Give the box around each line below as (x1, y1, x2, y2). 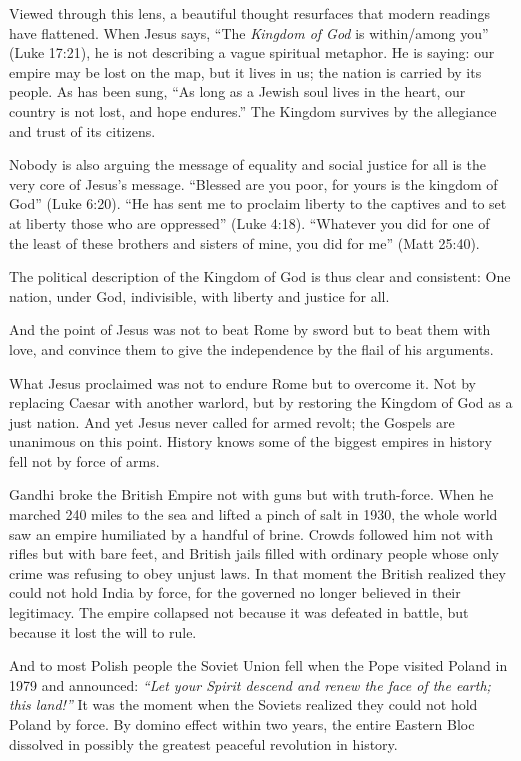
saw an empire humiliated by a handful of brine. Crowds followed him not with (9, 523, 494, 544)
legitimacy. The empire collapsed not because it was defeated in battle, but (9, 602, 469, 623)
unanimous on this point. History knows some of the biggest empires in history (9, 431, 492, 452)
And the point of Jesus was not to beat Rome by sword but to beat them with (9, 319, 491, 340)
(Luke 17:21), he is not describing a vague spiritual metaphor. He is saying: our (9, 42, 495, 63)
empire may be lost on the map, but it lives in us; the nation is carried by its (9, 61, 482, 82)
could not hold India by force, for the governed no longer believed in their (9, 582, 461, 603)
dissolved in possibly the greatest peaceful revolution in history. (9, 733, 398, 754)
